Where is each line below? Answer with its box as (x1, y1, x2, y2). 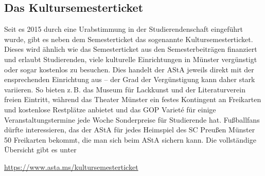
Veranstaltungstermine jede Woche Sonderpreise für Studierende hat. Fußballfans (4, 114, 260, 125)
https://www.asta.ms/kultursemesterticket (4, 161, 138, 172)
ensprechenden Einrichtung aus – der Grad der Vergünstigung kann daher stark (4, 74, 255, 85)
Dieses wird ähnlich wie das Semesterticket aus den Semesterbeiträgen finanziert (4, 44, 257, 54)
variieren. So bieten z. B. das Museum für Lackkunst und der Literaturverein (4, 84, 245, 94)
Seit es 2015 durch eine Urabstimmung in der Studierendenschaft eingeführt (4, 24, 243, 34)
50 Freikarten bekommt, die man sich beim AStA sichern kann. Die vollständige (4, 134, 256, 145)
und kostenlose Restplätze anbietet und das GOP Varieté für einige (4, 104, 216, 114)
